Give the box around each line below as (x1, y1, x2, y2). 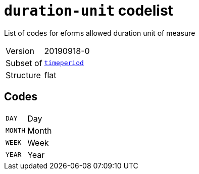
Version (6, 45, 34, 56)
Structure (6, 70, 41, 80)
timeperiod (44, 59, 84, 67)
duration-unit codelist (4, 2, 173, 19)
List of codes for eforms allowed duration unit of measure (4, 28, 195, 37)
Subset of (6, 57, 42, 68)
